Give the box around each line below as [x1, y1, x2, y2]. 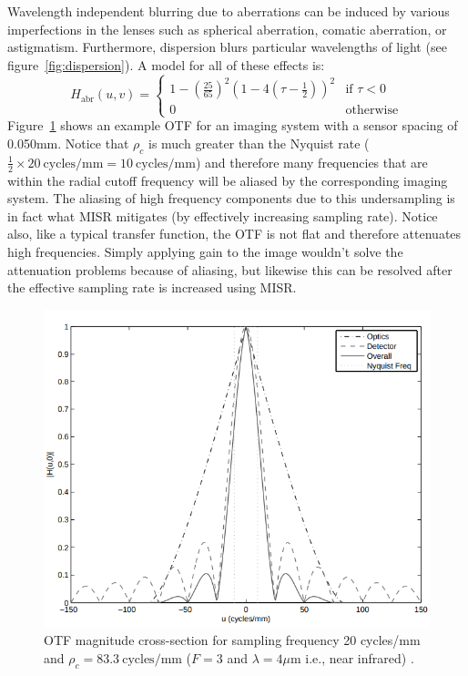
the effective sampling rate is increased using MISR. [7, 278, 297, 297]
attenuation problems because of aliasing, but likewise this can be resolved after [7, 260, 453, 279]
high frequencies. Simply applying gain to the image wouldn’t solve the [7, 242, 403, 261]
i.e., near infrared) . [305, 648, 414, 667]
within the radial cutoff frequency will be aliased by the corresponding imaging [7, 170, 448, 189]
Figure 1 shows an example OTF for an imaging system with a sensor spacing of [7, 116, 458, 135]
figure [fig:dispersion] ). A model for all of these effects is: [7, 55, 325, 74]
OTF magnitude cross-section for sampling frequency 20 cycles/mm [44, 630, 421, 650]
